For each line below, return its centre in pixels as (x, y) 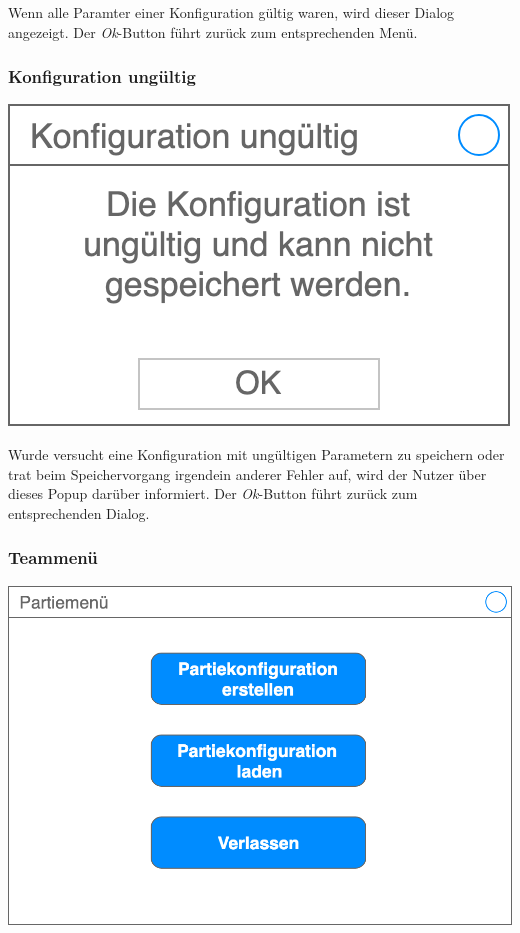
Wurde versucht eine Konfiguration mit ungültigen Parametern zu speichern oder (256, 454)
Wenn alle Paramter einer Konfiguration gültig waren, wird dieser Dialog (231, 12)
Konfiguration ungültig (102, 76)
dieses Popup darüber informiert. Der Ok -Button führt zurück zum (213, 493)
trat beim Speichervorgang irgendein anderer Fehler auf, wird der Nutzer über (247, 473)
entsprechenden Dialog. (79, 512)
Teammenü (53, 557)
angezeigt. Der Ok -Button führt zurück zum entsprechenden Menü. (213, 31)
